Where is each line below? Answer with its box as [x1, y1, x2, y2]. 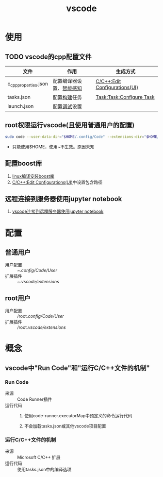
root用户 [5, 294, 31, 302]
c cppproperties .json [7, 81, 49, 88]
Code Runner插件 [17, 396, 52, 402]
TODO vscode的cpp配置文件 [5, 52, 92, 61]
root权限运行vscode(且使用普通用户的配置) [5, 121, 135, 129]
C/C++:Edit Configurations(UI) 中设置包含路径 [12, 179, 103, 185]
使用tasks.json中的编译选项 [17, 467, 72, 473]
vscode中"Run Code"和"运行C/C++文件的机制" [5, 364, 150, 372]
